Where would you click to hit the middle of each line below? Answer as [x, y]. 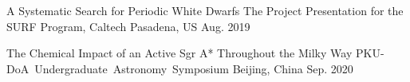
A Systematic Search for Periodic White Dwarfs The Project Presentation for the [205, 10]
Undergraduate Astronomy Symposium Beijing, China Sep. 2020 [194, 68]
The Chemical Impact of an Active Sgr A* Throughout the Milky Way [179, 53]
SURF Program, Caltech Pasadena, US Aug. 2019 [128, 26]
